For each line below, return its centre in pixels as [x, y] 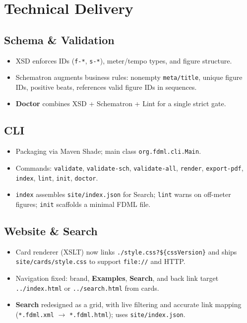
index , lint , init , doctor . [57, 177]
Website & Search [51, 230]
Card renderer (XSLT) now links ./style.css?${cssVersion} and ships [126, 251]
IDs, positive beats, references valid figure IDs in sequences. [106, 87]
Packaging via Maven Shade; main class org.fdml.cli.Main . [108, 151]
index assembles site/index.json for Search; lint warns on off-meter [123, 194]
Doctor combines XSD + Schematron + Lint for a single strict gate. [121, 103]
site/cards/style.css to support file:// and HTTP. [100, 261]
